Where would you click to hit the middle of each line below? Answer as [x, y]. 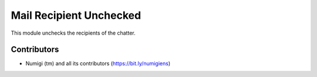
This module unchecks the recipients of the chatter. [73, 33]
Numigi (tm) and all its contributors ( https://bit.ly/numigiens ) [98, 63]
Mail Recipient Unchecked [76, 15]
